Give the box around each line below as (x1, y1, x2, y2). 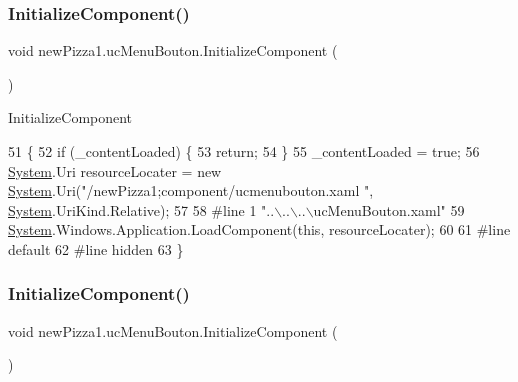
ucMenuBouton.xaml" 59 (313, 199, 465, 220)
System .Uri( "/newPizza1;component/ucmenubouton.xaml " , (8, 180, 374, 201)
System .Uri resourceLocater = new (8, 160, 222, 181)
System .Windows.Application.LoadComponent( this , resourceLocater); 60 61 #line (8, 219, 511, 240)
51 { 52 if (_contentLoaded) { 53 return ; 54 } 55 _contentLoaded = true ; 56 (8, 141, 480, 161)
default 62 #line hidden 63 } (8, 238, 184, 259)
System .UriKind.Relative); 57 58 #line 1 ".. (8, 199, 275, 220)
